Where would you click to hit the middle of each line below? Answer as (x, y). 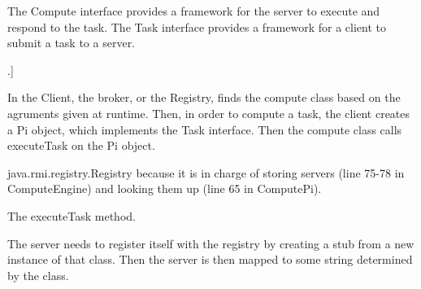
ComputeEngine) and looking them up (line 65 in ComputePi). (165, 188)
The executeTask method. (72, 215)
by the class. (38, 275)
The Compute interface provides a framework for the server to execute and (194, 11)
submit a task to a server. (72, 43)
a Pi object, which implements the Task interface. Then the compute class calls (205, 129)
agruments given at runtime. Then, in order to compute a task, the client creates (209, 113)
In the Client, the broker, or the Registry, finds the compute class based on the (204, 97)
